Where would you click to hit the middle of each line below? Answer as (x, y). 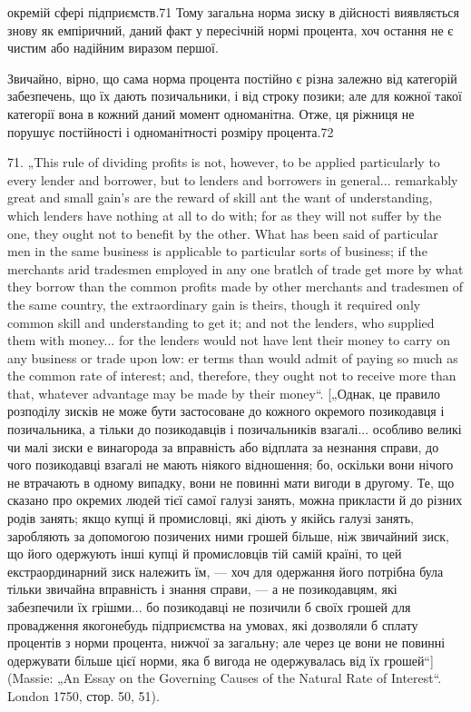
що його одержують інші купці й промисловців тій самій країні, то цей (205, 554)
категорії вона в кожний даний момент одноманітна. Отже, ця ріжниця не (211, 113)
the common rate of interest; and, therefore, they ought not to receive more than (232, 376)
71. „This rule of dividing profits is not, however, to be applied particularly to (224, 162)
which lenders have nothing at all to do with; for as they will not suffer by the (225, 215)
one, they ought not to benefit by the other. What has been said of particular (223, 233)
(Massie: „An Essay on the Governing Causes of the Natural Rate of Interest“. (225, 678)
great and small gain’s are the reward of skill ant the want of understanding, (220, 198)
